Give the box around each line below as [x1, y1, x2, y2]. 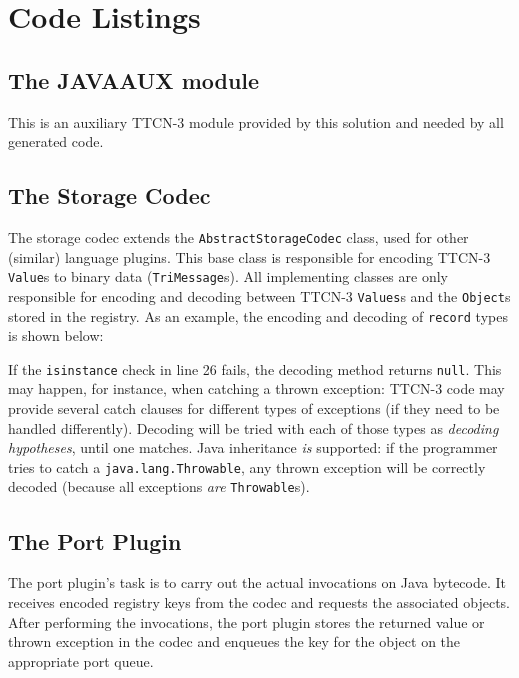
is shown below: [8, 325, 104, 346]
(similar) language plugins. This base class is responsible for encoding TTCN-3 [8, 246, 491, 267]
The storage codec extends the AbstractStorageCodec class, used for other [8, 226, 469, 247]
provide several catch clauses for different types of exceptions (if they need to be [8, 398, 500, 419]
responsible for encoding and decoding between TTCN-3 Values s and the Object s [8, 285, 511, 306]
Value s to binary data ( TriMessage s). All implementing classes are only [8, 266, 448, 287]
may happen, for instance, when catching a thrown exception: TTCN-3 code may [8, 378, 505, 399]
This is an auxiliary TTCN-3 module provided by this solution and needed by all [8, 111, 504, 132]
